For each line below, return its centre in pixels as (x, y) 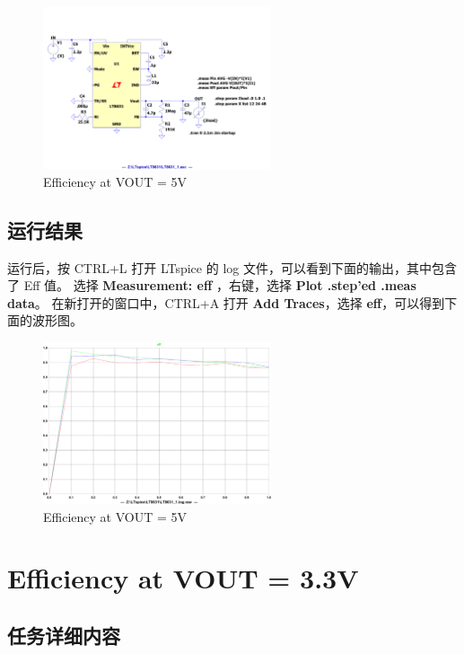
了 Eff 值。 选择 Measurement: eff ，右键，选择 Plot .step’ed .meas (212, 285)
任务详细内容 (64, 635)
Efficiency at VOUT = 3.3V (183, 578)
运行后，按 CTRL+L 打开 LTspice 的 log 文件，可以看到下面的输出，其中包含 (232, 267)
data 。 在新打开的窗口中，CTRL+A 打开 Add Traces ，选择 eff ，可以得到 (226, 302)
